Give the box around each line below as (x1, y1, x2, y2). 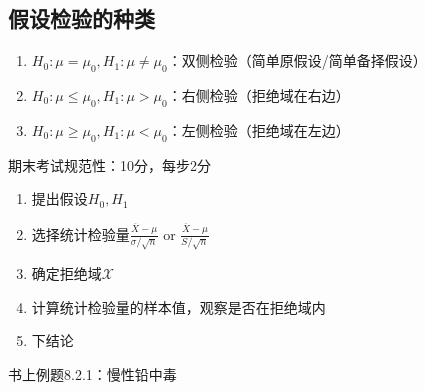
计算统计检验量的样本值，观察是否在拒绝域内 (31, 296, 326, 317)
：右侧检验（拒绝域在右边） (167, 85, 350, 105)
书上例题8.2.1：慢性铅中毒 (8, 363, 177, 384)
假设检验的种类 (8, 3, 155, 34)
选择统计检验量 (31, 223, 130, 244)
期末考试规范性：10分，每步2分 (8, 154, 211, 175)
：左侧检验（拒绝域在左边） (167, 119, 350, 140)
